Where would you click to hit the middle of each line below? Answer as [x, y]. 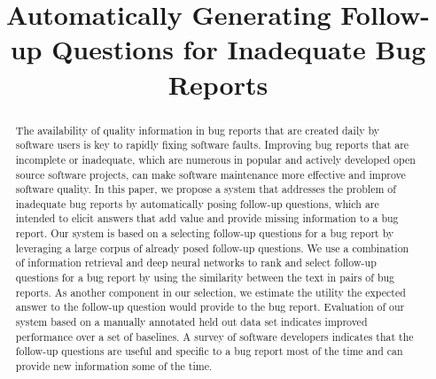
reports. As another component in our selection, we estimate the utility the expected [210, 292]
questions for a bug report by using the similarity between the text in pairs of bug [205, 278]
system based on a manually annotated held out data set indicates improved [191, 322]
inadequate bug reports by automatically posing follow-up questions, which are [197, 203]
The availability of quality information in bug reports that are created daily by [197, 130]
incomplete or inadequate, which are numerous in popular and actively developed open [215, 159]
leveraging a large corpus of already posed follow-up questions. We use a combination [212, 248]
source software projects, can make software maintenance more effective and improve [210, 174]
